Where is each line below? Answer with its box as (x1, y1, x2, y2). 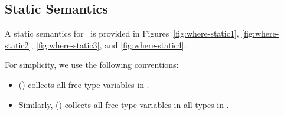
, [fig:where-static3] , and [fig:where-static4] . (31, 38, 187, 51)
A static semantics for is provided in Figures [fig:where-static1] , (5, 27, 239, 40)
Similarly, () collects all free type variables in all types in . (18, 98, 229, 110)
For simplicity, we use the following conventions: (5, 58, 179, 71)
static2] (5, 38, 31, 51)
